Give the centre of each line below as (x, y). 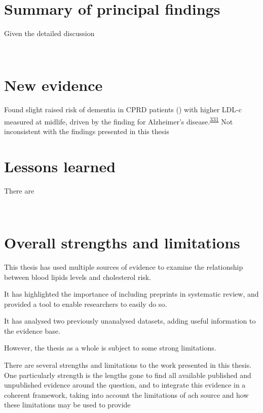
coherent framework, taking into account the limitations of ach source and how (126, 394)
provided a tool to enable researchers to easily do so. (86, 304)
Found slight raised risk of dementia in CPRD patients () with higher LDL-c (123, 109)
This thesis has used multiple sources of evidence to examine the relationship (124, 266)
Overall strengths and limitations (122, 242)
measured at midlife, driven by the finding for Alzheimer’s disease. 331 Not (119, 120)
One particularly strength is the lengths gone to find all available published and (128, 375)
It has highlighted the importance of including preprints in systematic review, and (131, 294)
